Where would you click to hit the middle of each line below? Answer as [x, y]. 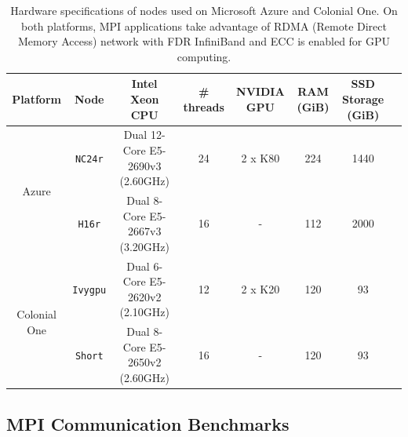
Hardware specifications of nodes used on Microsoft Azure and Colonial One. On [204, 10]
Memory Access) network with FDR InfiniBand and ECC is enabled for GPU [204, 41]
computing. [204, 56]
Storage [363, 98]
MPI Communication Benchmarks [148, 423]
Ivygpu [89, 291]
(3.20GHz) [144, 246]
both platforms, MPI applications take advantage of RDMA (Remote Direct [204, 25]
